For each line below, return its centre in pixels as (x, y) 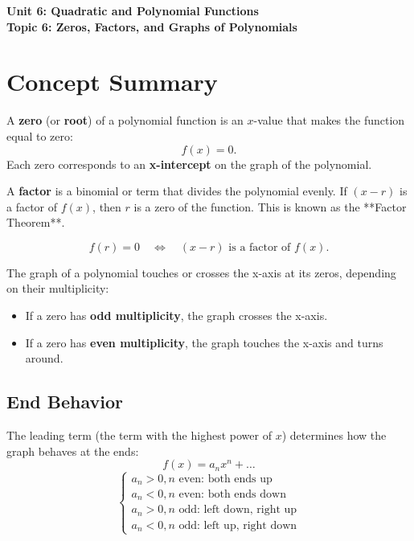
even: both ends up (225, 479)
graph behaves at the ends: (73, 451)
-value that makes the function (329, 120)
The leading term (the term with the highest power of (139, 435)
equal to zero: (40, 135)
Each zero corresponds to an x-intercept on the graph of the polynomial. (189, 164)
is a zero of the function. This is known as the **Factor (270, 206)
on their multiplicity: (58, 288)
